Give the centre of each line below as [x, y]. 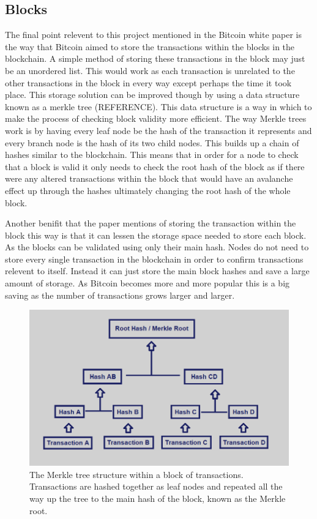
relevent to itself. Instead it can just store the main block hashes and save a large [157, 271]
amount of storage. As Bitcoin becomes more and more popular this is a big [147, 283]
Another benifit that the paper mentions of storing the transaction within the [151, 223]
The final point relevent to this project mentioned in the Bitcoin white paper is [154, 35]
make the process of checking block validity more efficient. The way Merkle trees [156, 118]
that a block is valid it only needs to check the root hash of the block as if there [155, 166]
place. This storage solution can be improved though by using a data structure [152, 95]
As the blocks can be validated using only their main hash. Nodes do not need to [157, 247]
